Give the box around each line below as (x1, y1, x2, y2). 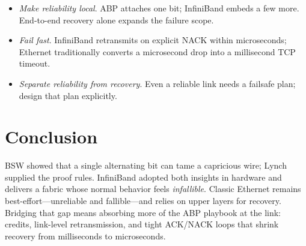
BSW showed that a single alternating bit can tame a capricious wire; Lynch (5, 159, 287, 172)
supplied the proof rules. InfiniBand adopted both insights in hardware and (5, 170, 282, 183)
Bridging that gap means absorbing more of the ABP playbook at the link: (5, 206, 281, 218)
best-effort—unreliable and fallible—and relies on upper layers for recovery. (5, 194, 281, 207)
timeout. (19, 57, 50, 70)
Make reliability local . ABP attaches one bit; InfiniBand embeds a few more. (19, 2, 299, 14)
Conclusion (5, 124, 98, 149)
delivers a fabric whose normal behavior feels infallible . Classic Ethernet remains (5, 182, 301, 195)
